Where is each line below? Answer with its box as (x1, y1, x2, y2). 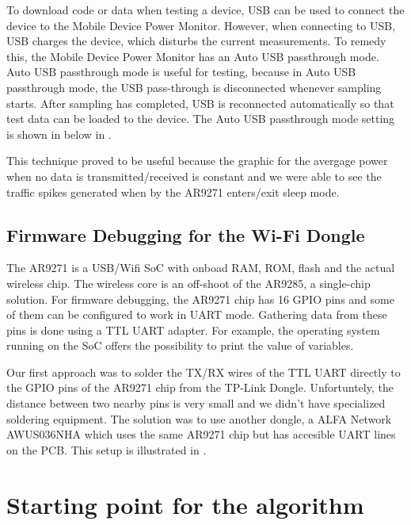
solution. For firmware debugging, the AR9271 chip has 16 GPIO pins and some (6, 290, 394, 307)
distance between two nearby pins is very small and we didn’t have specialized (6, 395, 386, 412)
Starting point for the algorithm (6, 488, 364, 520)
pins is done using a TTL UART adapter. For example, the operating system (6, 321, 380, 338)
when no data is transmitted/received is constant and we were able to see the (6, 167, 382, 184)
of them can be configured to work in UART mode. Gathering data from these (6, 306, 387, 323)
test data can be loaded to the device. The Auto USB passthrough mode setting (6, 110, 395, 127)
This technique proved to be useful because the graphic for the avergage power (6, 152, 388, 169)
